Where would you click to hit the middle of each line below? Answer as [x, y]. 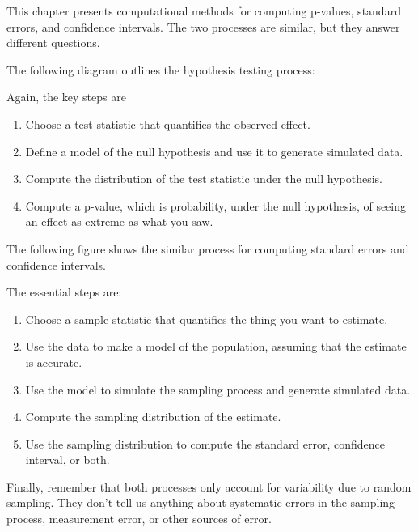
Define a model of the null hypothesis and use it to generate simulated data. [214, 151]
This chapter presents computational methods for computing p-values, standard [204, 11]
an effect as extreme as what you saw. [119, 221]
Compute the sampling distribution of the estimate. [153, 417]
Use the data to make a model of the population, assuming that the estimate [216, 346]
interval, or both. [68, 460]
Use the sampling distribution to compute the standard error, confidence [205, 443]
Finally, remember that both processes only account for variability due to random [209, 486]
